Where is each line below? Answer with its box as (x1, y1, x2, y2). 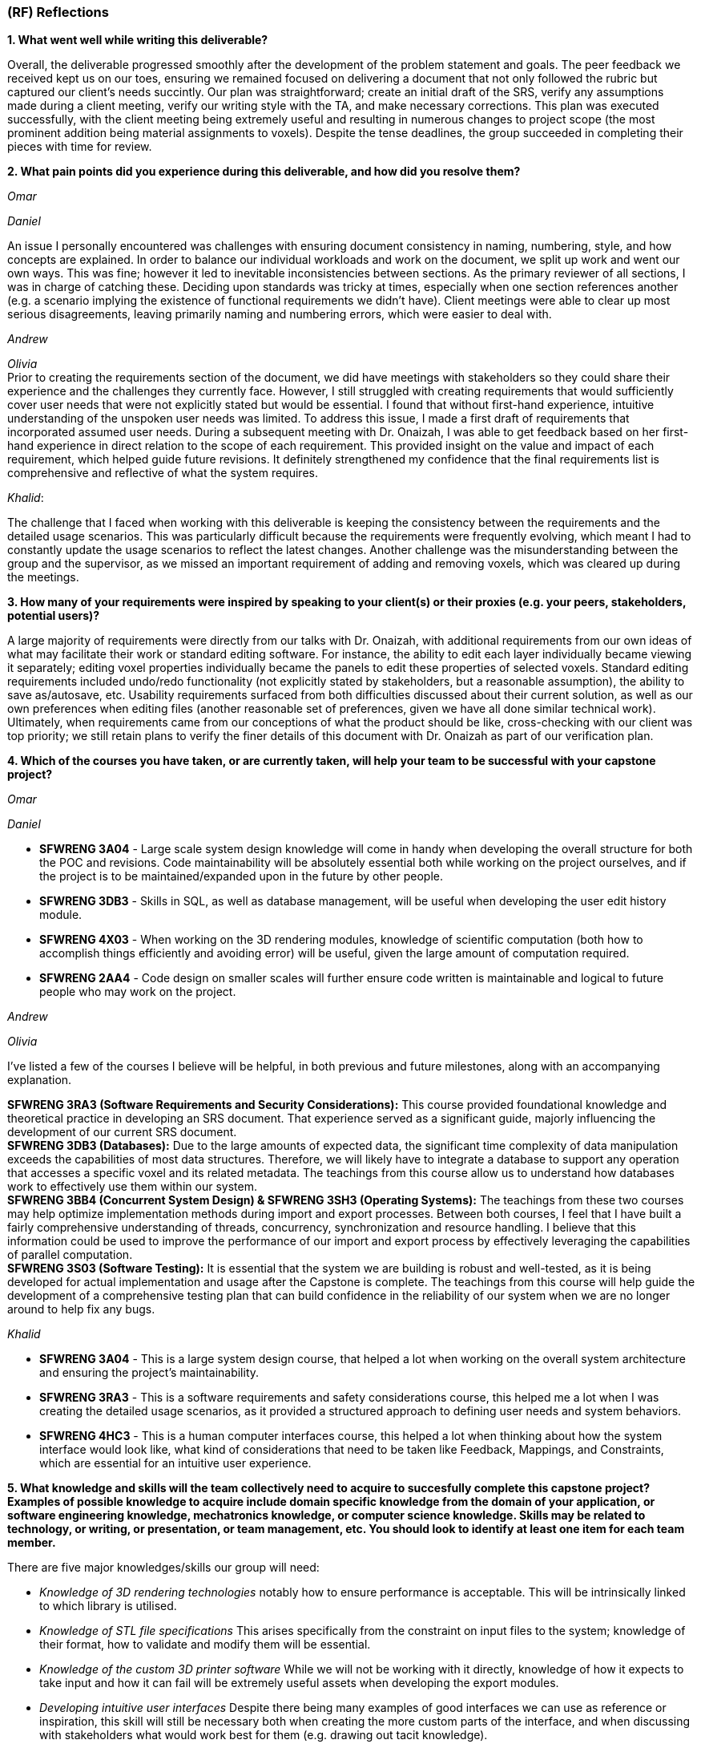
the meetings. (7, 570, 79, 585)
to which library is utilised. (39, 1599, 177, 1613)
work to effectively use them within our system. (7, 1179, 257, 1194)
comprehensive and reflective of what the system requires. (7, 466, 318, 480)
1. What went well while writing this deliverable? (7, 33, 268, 47)
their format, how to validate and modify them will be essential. (39, 1637, 371, 1652)
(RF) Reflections (7, 4, 109, 20)
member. (7, 1536, 56, 1550)
